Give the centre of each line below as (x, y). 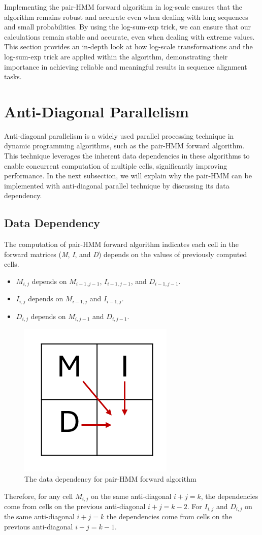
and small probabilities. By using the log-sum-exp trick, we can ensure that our (128, 27)
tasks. (13, 76)
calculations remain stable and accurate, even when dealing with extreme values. (129, 36)
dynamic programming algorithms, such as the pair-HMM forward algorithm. (124, 146)
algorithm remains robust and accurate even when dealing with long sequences (126, 17)
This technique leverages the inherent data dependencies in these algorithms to (127, 156)
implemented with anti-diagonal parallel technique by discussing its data (117, 185)
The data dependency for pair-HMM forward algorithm (110, 478)
